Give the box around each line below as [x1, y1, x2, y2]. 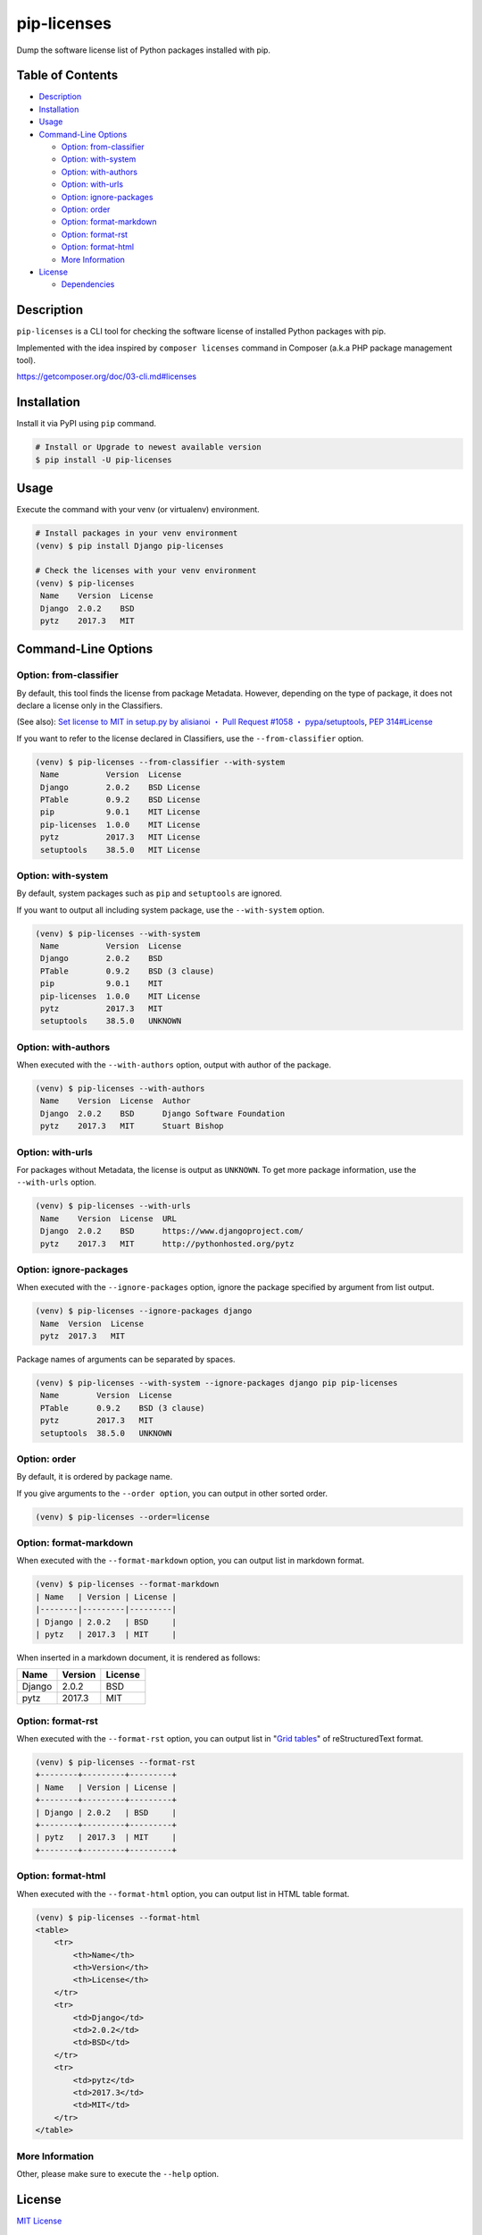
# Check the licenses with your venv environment [35, 566, 257, 576]
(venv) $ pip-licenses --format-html [35, 1912, 201, 1922]
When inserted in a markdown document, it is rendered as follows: [16, 1652, 261, 1663]
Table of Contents [16, 68, 119, 83]
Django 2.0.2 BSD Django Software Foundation [40, 1109, 286, 1118]
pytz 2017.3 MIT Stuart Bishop [40, 1121, 224, 1131]
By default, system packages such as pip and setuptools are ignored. [16, 888, 283, 898]
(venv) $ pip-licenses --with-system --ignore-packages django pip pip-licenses [35, 1378, 398, 1388]
